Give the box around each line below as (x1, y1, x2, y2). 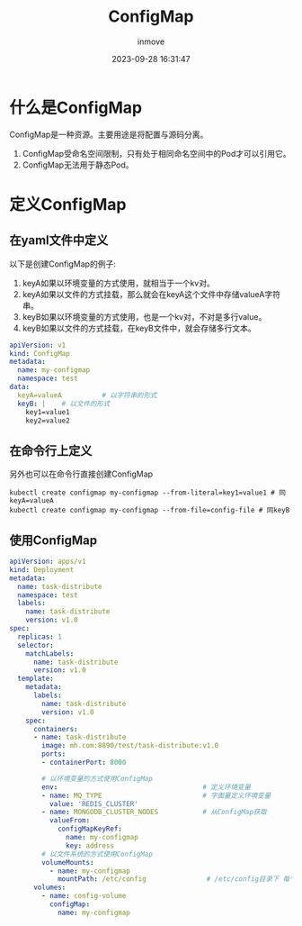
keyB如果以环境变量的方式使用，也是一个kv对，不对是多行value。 (22, 311, 267, 322)
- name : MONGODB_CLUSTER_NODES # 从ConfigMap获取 (41, 808, 268, 817)
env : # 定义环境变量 (41, 782, 252, 792)
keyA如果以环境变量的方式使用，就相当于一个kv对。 (22, 277, 216, 288)
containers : (32, 724, 78, 733)
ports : (41, 749, 67, 758)
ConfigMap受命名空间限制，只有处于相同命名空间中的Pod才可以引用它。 (22, 148, 291, 159)
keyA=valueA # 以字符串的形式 (17, 390, 157, 400)
